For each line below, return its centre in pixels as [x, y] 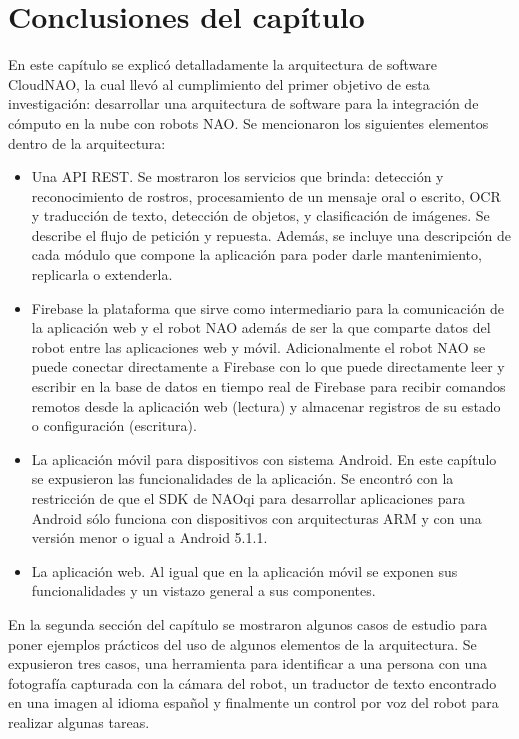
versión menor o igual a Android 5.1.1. [149, 537]
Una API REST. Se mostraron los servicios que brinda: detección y [237, 176]
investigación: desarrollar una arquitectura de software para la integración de [243, 103]
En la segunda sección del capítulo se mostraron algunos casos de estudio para [248, 623]
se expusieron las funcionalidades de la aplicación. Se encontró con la [242, 478]
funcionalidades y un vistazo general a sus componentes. [203, 590]
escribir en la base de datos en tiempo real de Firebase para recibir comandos [268, 386]
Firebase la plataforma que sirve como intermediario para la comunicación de [268, 307]
